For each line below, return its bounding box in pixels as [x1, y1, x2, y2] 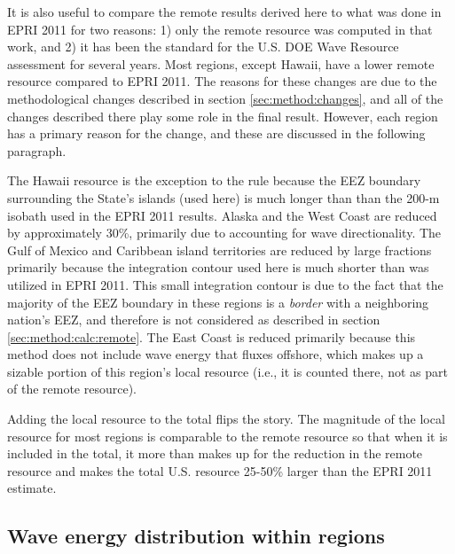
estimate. [7, 479, 57, 497]
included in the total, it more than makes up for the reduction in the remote [7, 444, 423, 463]
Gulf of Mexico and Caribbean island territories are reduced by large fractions [7, 240, 432, 259]
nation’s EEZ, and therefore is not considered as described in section [7, 310, 380, 329]
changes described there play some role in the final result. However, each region [7, 106, 438, 125]
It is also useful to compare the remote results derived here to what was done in [7, 3, 442, 20]
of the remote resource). [7, 379, 137, 398]
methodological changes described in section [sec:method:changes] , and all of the [7, 89, 443, 107]
